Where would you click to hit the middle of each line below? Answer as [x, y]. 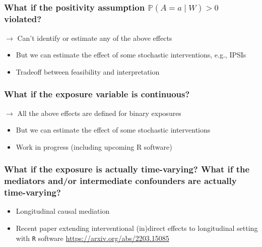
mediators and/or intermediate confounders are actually [120, 181]
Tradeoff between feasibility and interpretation [88, 71]
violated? [23, 19]
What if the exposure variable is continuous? [97, 94]
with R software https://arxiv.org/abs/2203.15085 [92, 238]
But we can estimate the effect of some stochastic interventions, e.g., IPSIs [131, 55]
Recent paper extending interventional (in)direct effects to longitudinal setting [137, 228]
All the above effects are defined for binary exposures [99, 113]
